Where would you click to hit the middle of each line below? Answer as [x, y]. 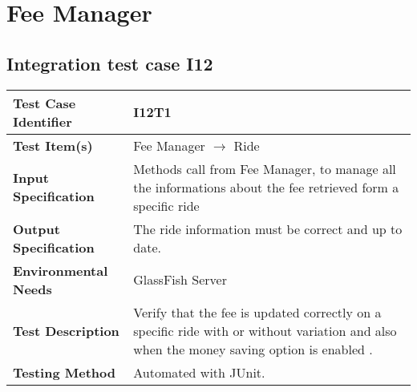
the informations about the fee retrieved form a [266, 187]
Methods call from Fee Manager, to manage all [265, 168]
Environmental [61, 270]
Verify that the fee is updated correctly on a [257, 312]
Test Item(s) [53, 145]
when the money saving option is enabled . [253, 349]
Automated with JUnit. [199, 372]
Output [36, 228]
